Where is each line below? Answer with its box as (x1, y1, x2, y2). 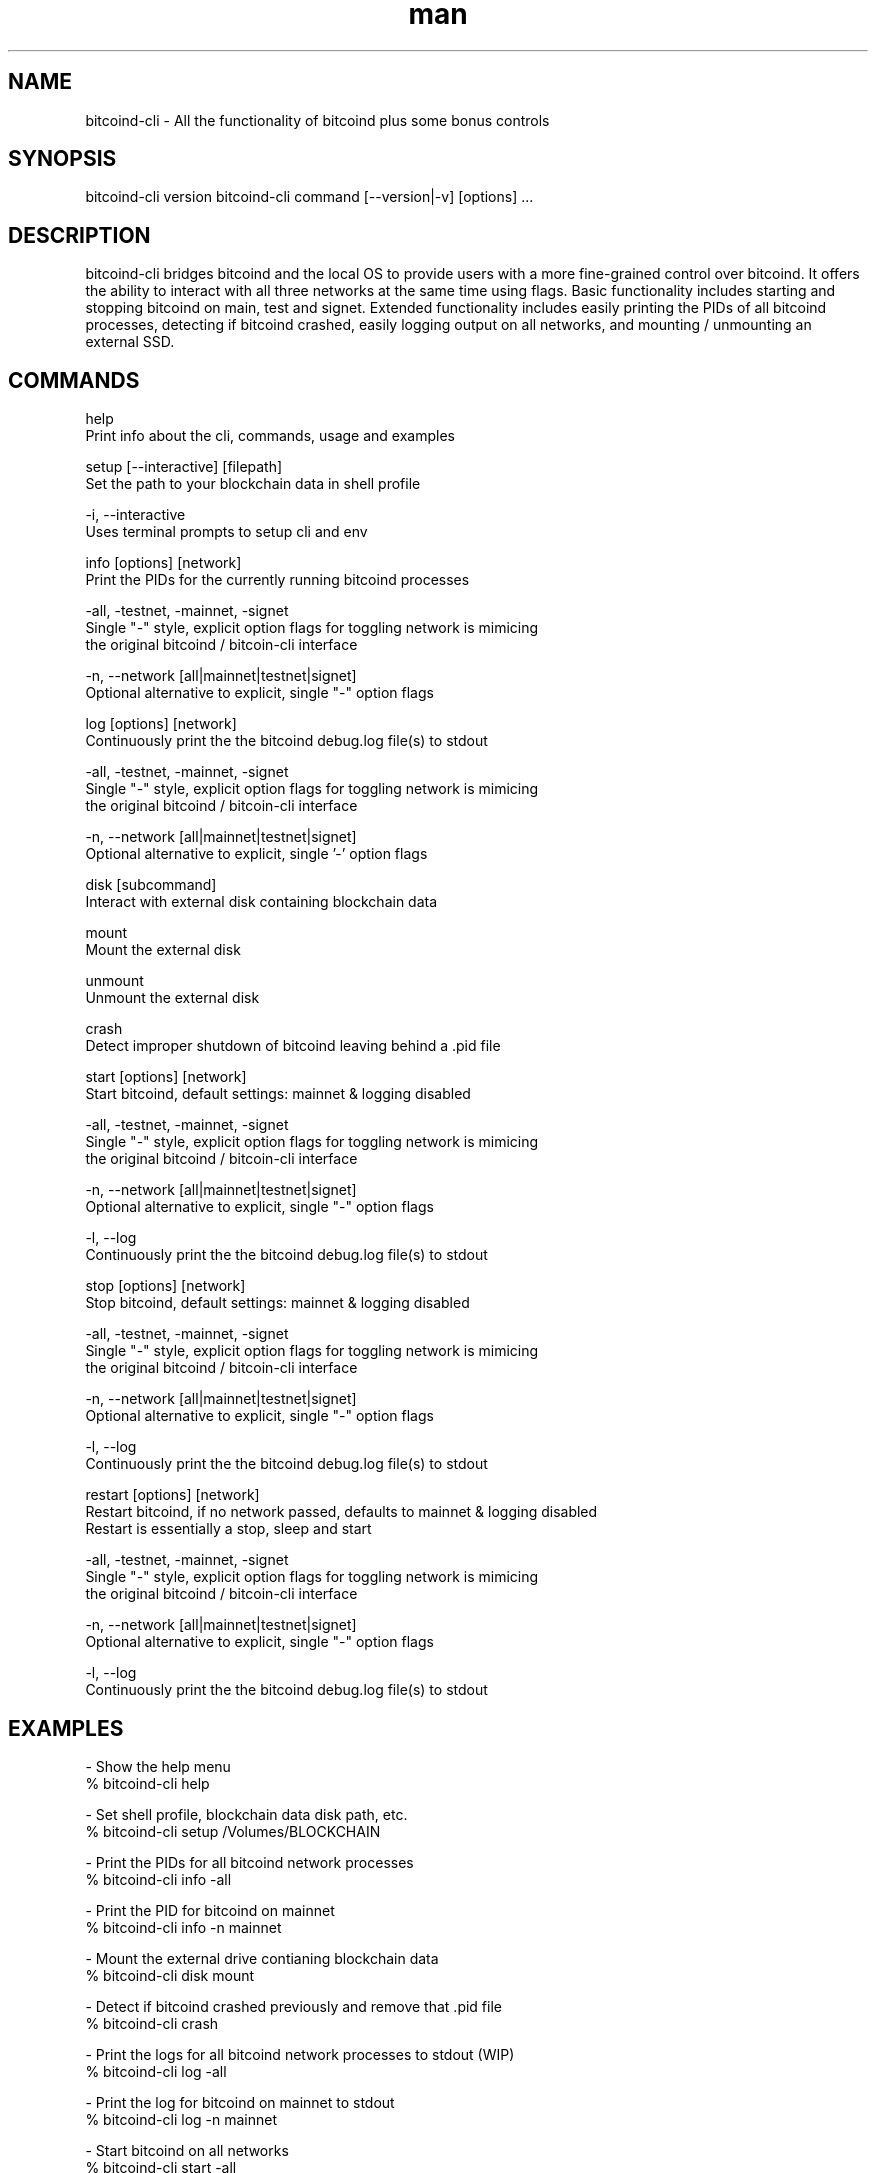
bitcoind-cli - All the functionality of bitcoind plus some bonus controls (85, 111, 550, 129)
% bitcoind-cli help (85, 1774, 210, 1792)
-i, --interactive (85, 506, 186, 524)
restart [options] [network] (85, 1486, 260, 1504)
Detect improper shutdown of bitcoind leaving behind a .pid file (85, 1037, 501, 1055)
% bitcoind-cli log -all (85, 2062, 227, 2080)
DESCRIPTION (8, 222, 151, 248)
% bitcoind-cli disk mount (85, 1966, 255, 1984)
